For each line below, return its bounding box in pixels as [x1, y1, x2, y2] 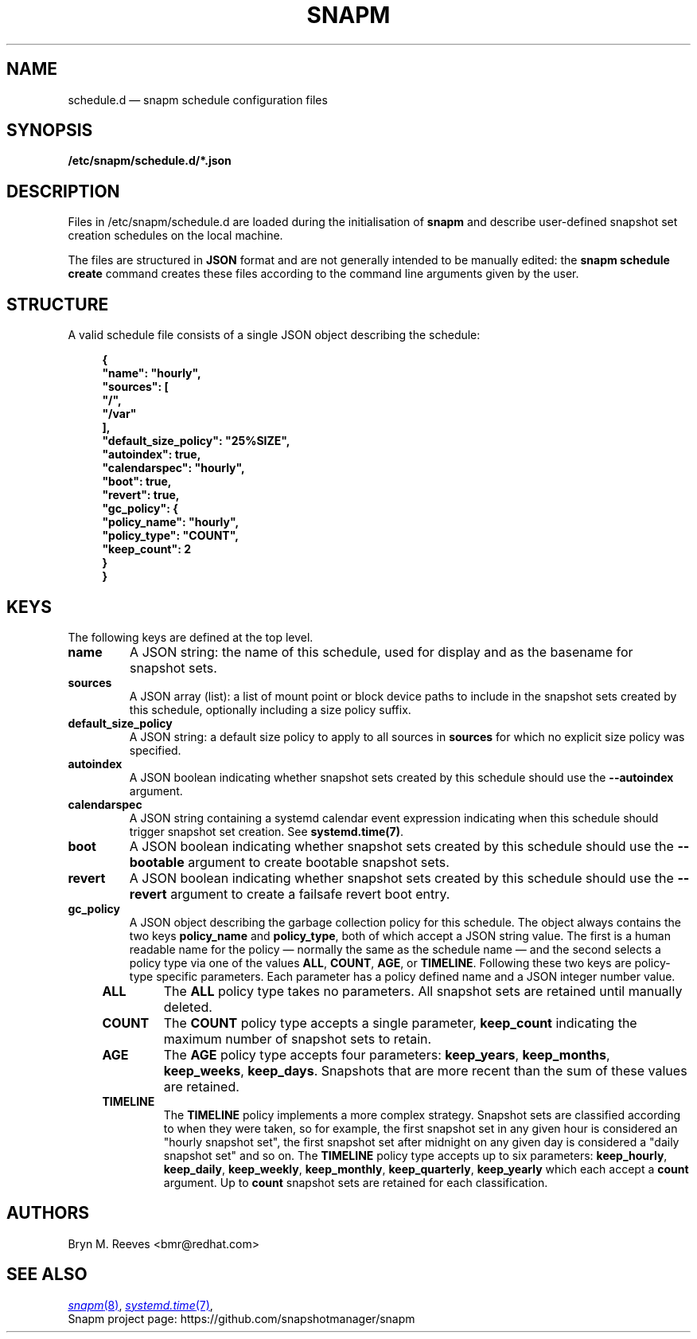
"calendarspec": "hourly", [102, 461, 245, 475]
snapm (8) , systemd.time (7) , [68, 1298, 213, 1312]
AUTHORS [6, 1203, 90, 1224]
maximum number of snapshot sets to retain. [163, 1030, 432, 1047]
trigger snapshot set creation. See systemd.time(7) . [129, 824, 404, 838]
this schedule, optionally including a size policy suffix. [129, 702, 411, 716]
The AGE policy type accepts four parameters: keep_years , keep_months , [163, 1046, 610, 1063]
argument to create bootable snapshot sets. [188, 853, 450, 870]
